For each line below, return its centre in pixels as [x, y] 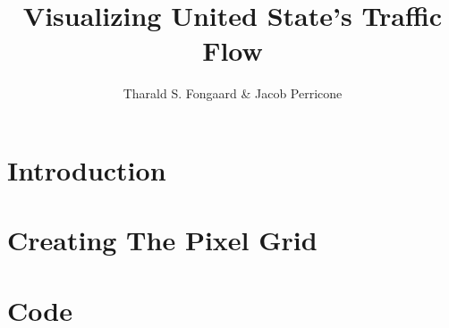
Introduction [87, 169]
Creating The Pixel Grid [162, 240]
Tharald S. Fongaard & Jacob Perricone [233, 93]
